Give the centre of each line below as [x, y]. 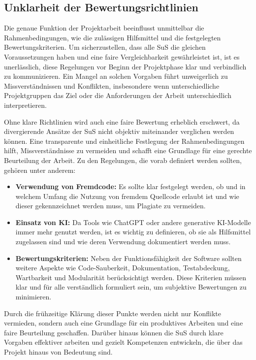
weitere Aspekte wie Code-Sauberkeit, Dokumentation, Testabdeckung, [123, 268]
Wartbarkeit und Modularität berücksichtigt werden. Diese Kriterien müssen [131, 277]
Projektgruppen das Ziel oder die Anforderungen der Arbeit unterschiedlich [118, 95]
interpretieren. [25, 105]
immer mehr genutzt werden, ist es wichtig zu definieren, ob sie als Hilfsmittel [133, 232]
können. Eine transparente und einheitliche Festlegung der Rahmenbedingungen [124, 141]
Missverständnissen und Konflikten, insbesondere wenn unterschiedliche [112, 85]
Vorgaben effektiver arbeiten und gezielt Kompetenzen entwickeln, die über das [123, 342]
